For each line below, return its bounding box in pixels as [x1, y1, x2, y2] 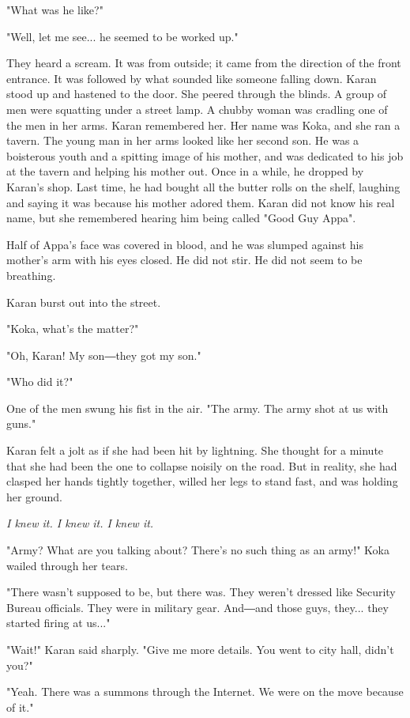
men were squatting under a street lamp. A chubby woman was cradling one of [6, 100, 388, 117]
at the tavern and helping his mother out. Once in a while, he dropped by [6, 163, 364, 179]
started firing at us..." [6, 614, 111, 631]
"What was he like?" [6, 2, 103, 17]
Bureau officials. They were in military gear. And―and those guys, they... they [6, 599, 389, 615]
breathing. [6, 266, 56, 283]
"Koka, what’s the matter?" [6, 320, 139, 337]
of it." [6, 698, 34, 715]
